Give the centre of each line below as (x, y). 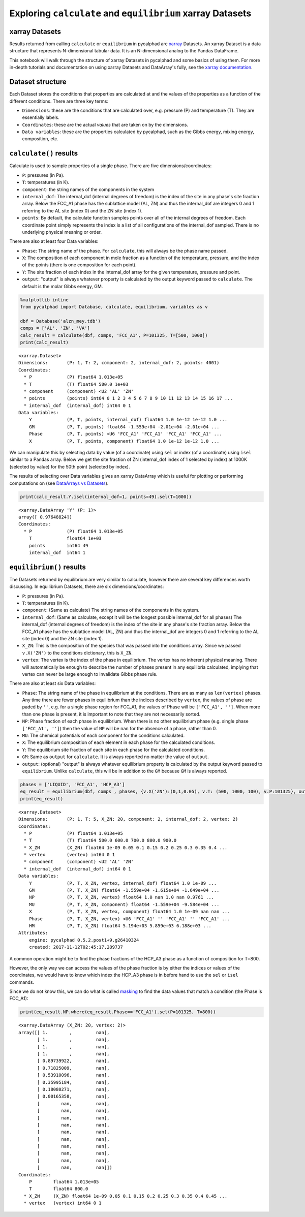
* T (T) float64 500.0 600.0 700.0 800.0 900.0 (100, 840)
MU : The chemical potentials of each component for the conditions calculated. (103, 736)
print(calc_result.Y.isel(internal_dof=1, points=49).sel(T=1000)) (106, 496)
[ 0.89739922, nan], (73, 1061)
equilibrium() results (48, 567)
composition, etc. (40, 139)
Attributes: (33, 933)
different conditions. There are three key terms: (59, 101)
